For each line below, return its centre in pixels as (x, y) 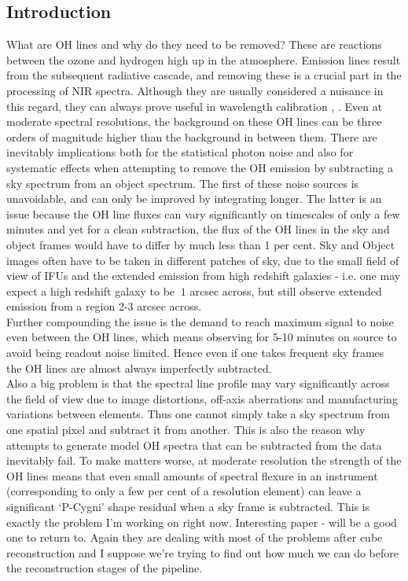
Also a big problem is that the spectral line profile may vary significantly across (198, 383)
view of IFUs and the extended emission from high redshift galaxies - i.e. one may (204, 276)
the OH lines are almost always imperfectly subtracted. (139, 368)
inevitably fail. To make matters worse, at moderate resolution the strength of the (204, 460)
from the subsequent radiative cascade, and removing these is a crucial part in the (204, 75)
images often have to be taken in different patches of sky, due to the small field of (203, 260)
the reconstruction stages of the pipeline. (105, 568)
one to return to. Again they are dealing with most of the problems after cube (195, 537)
